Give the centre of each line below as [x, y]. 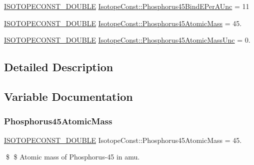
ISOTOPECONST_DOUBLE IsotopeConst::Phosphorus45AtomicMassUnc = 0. [127, 40]
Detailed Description [59, 67]
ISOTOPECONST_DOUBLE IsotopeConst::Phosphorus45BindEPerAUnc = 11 [127, 6]
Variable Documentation [68, 96]
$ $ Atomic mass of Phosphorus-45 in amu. [73, 157]
